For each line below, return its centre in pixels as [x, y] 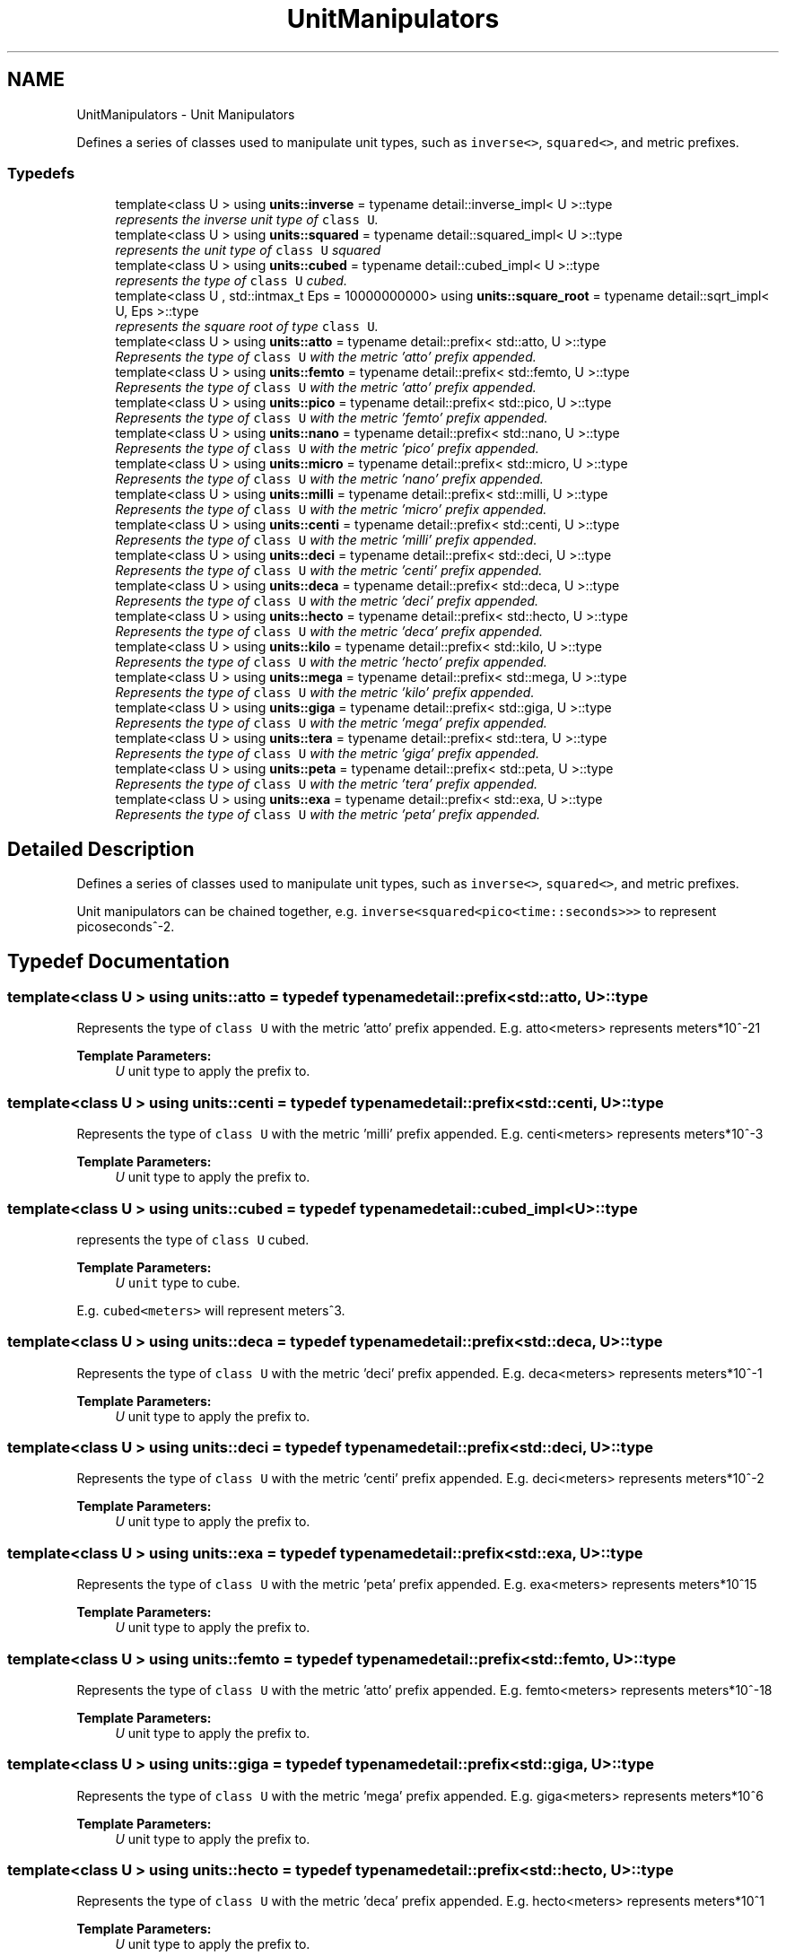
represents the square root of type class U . [247, 327]
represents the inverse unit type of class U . [247, 220]
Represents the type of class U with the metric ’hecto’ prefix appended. [331, 662]
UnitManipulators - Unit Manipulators [186, 114]
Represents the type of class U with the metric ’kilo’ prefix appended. [325, 693]
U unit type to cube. [178, 1282]
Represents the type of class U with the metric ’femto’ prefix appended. [332, 418]
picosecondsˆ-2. [126, 927]
